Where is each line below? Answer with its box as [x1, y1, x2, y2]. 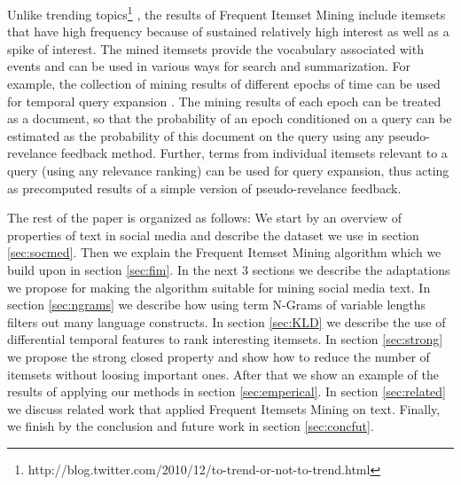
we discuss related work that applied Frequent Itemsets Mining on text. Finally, [7, 399, 441, 418]
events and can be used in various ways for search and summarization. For [7, 57, 411, 75]
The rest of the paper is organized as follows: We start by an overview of [7, 208, 402, 227]
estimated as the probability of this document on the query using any [7, 126, 385, 145]
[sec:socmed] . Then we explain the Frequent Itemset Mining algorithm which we [7, 243, 441, 262]
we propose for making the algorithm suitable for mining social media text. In [7, 278, 431, 296]
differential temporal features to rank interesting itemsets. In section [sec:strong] [7, 330, 443, 348]
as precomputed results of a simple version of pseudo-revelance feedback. [7, 178, 402, 197]
